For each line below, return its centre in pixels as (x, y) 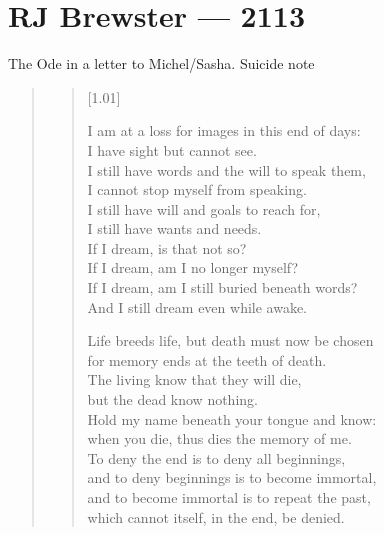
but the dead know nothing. (172, 399)
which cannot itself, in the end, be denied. (216, 516)
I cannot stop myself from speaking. (197, 189)
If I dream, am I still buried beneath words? (222, 287)
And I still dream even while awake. (197, 306)
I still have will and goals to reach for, (204, 208)
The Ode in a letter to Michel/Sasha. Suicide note (161, 63)
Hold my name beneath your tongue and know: (232, 418)
